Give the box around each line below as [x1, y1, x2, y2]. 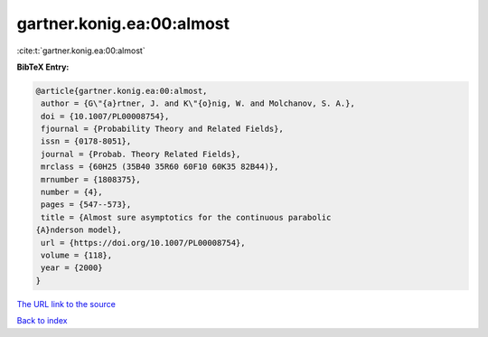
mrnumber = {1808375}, [41, 174, 142, 184]
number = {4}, [41, 187, 103, 198]
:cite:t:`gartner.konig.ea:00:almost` [16, 45, 145, 56]
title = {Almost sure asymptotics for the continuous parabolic [41, 212, 332, 222]
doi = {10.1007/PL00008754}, [41, 111, 170, 121]
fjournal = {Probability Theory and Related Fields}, [41, 124, 284, 135]
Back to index [16, 315, 68, 326]
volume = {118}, [41, 250, 113, 260]
